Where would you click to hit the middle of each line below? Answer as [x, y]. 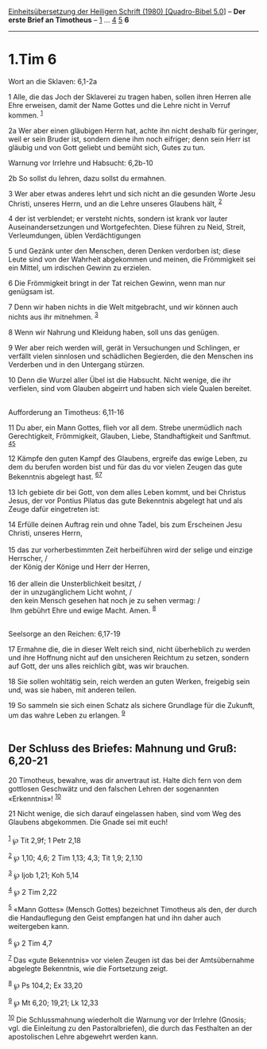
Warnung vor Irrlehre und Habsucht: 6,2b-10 [81, 163]
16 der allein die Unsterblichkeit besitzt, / [75, 583]
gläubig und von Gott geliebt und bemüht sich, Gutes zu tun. [107, 147]
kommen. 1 [26, 114]
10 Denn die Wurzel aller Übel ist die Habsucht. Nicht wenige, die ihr [120, 380]
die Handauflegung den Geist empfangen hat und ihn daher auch [114, 918]
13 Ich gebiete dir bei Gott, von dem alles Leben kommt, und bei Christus [127, 492]
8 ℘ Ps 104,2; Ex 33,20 [46, 985]
